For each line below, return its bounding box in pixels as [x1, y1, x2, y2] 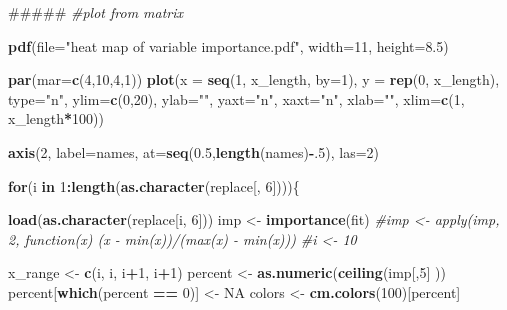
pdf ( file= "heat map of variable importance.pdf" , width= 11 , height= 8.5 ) [8, 35, 449, 56]
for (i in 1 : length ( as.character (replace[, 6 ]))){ [8, 175, 300, 196]
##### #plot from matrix [8, 2, 184, 22]
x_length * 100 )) [8, 108, 104, 129]
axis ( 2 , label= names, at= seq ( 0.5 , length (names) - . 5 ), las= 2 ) [8, 141, 379, 162]
